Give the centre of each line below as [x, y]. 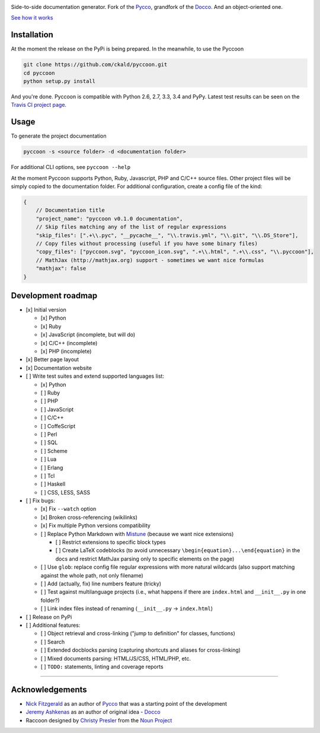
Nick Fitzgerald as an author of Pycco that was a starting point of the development [127, 703]
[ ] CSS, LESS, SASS [65, 492]
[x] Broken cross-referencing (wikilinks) [89, 517]
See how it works [32, 18]
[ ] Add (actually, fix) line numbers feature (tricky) [101, 584]
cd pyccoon [39, 73]
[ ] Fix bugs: [41, 501]
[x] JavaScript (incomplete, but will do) [88, 334]
